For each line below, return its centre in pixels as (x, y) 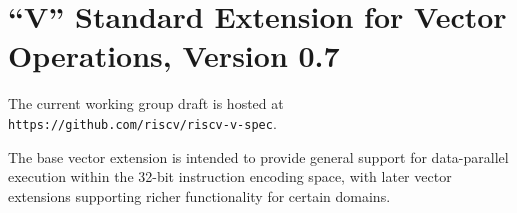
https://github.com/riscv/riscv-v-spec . (142, 122)
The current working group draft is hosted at (146, 103)
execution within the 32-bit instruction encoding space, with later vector (230, 176)
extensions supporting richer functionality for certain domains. (199, 195)
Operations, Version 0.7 (174, 55)
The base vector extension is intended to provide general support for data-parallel (258, 156)
